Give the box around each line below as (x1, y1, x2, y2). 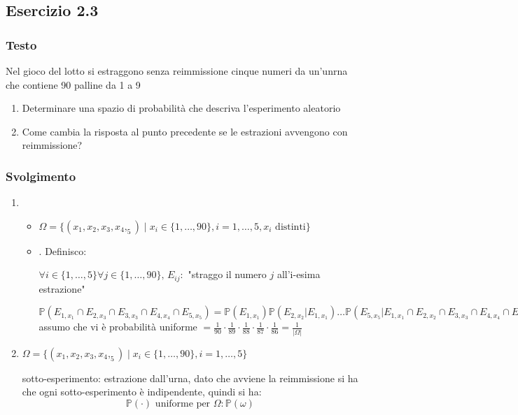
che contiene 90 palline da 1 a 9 (6, 77, 141, 92)
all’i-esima (276, 267, 321, 282)
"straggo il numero (188, 267, 267, 282)
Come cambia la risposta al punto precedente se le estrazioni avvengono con (22, 124, 348, 138)
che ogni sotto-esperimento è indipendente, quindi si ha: (22, 384, 262, 399)
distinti (275, 221, 306, 232)
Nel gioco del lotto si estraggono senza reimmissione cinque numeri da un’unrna (6, 64, 348, 78)
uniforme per (155, 398, 211, 409)
